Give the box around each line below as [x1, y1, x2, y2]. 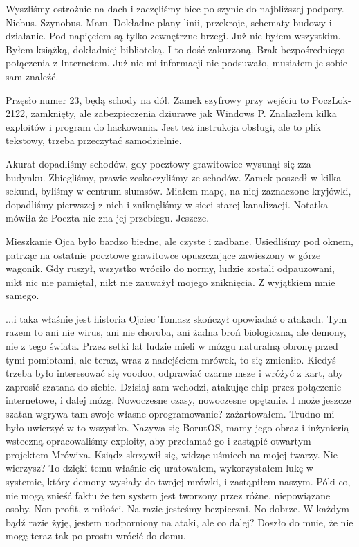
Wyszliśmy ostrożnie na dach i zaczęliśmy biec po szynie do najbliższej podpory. [6, 1, 344, 15]
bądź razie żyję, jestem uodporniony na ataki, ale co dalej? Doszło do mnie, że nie [6, 514, 353, 529]
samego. [6, 288, 39, 303]
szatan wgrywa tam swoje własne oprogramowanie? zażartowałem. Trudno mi [6, 406, 335, 421]
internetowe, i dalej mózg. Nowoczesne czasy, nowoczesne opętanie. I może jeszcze [6, 393, 351, 407]
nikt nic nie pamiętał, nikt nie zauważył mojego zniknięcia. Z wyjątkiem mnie [6, 274, 335, 289]
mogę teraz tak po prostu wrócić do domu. [6, 528, 186, 543]
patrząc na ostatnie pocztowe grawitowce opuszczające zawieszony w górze [6, 247, 321, 262]
